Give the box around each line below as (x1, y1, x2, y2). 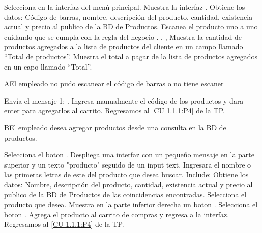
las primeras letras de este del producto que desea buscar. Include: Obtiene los (4, 169, 249, 180)
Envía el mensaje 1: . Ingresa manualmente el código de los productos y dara (4, 95, 244, 106)
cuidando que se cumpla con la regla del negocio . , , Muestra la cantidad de (4, 31, 242, 42)
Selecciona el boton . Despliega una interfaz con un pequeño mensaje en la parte (4, 149, 254, 160)
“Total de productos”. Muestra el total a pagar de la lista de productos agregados (4, 51, 257, 61)
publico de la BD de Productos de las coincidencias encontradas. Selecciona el (4, 189, 247, 199)
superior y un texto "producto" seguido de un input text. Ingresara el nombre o (4, 159, 251, 170)
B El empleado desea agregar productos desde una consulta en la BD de (4, 122, 226, 132)
